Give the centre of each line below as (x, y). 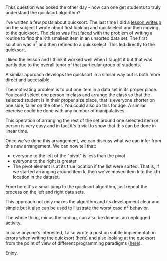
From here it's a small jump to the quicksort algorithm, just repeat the (76, 186)
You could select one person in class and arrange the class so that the (78, 95)
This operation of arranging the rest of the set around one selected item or (82, 120)
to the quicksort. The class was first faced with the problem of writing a (79, 33)
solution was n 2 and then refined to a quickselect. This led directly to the (80, 44)
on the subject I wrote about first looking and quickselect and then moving (82, 28)
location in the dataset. (36, 177)
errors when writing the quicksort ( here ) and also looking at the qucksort (80, 238)
